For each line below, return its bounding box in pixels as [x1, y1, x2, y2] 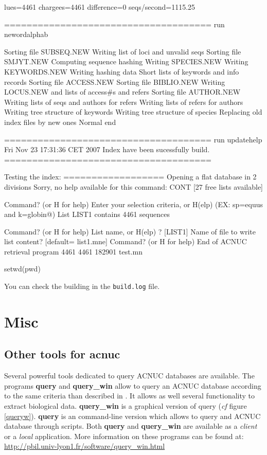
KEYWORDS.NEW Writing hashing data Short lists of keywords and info [4, 66, 239, 77]
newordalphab [4, 29, 48, 40]
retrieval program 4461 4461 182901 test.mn [4, 246, 143, 257]
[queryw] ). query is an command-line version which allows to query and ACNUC [4, 410, 261, 421]
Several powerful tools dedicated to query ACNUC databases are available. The [4, 370, 255, 381]
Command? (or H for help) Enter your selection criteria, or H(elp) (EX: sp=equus [4, 198, 263, 209]
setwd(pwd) [4, 263, 41, 274]
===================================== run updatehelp [4, 134, 262, 144]
